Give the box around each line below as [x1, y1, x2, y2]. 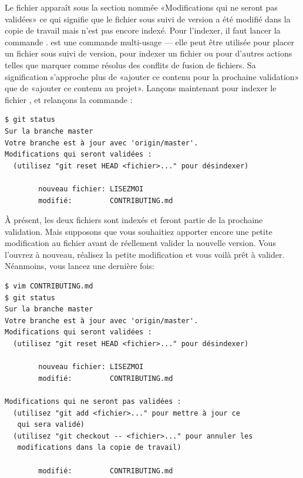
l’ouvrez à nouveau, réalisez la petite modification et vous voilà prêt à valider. [5, 248, 285, 260]
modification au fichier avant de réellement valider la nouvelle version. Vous [5, 237, 276, 249]
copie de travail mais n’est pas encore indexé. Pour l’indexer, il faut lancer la [5, 24, 281, 36]
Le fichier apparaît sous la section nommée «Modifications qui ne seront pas [5, 1, 278, 13]
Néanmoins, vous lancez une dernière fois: [5, 260, 154, 272]
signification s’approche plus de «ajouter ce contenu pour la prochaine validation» [5, 70, 299, 82]
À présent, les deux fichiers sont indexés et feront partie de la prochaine [5, 214, 263, 226]
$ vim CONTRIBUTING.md [5, 282, 93, 291]
